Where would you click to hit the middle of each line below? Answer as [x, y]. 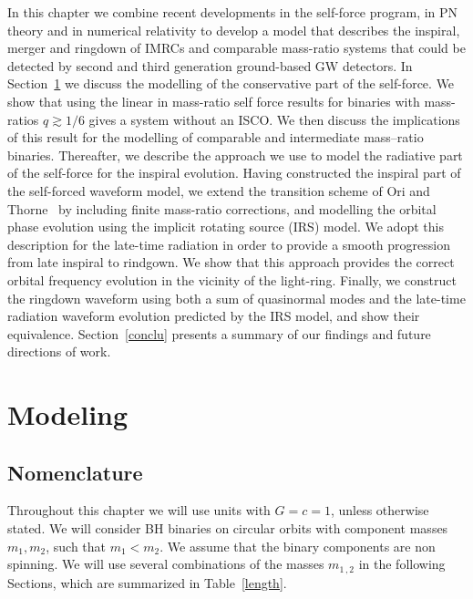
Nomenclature [75, 472]
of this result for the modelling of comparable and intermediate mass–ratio [216, 137]
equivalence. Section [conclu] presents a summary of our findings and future [219, 333]
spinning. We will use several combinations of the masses [166, 564]
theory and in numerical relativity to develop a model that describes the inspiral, [234, 30]
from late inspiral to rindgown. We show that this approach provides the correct [231, 262]
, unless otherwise [380, 510]
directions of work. [59, 351]
